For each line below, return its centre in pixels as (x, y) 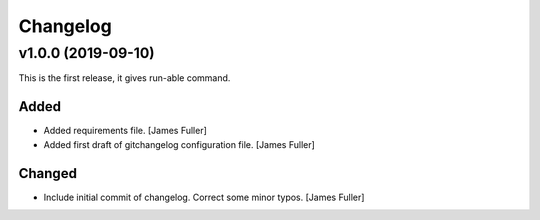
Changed (47, 173)
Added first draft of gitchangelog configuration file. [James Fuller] (179, 144)
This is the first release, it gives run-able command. (124, 78)
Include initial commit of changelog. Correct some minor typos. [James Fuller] (204, 197)
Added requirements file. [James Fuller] (125, 131)
